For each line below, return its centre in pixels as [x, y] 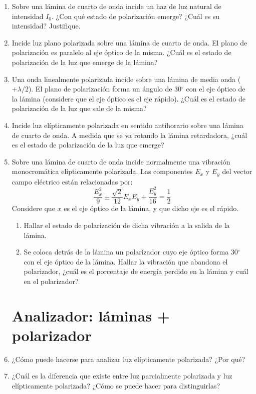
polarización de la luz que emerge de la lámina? [85, 62]
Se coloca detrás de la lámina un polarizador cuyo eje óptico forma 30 [131, 252]
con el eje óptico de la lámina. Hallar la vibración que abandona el [126, 261]
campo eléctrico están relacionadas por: [72, 181]
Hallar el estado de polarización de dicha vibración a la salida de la [127, 225]
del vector [237, 171]
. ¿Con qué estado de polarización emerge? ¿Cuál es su [136, 16]
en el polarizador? [51, 281]
